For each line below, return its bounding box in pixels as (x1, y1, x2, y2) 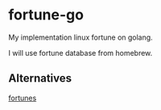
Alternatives (8, 71, 72, 86)
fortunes (8, 93, 37, 103)
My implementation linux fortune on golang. (8, 32, 153, 42)
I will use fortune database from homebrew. (8, 48, 153, 57)
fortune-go (8, 6, 85, 24)
